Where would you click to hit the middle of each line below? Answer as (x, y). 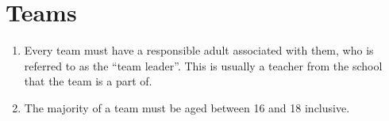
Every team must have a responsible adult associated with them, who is (199, 50)
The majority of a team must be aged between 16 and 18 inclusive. (187, 107)
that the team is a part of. (88, 81)
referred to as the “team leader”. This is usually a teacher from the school (203, 65)
